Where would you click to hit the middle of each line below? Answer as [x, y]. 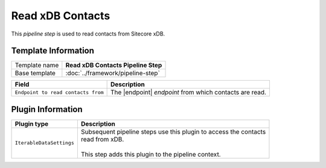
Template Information [53, 51]
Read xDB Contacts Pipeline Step [114, 65]
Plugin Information [47, 109]
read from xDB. [102, 139]
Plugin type [32, 123]
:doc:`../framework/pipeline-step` [113, 73]
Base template [35, 73]
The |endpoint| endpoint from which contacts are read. [189, 92]
